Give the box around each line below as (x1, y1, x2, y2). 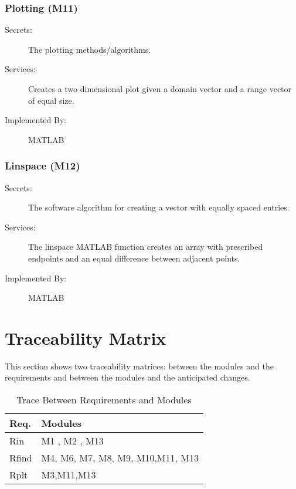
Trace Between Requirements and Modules (16, 393, 192, 407)
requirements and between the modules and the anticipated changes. (5, 371, 250, 383)
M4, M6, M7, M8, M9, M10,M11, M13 (41, 451, 199, 465)
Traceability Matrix (5, 325, 166, 349)
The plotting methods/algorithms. (28, 43, 151, 55)
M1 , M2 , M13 (41, 434, 104, 448)
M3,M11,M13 (41, 468, 96, 482)
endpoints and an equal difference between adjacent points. (28, 252, 240, 264)
